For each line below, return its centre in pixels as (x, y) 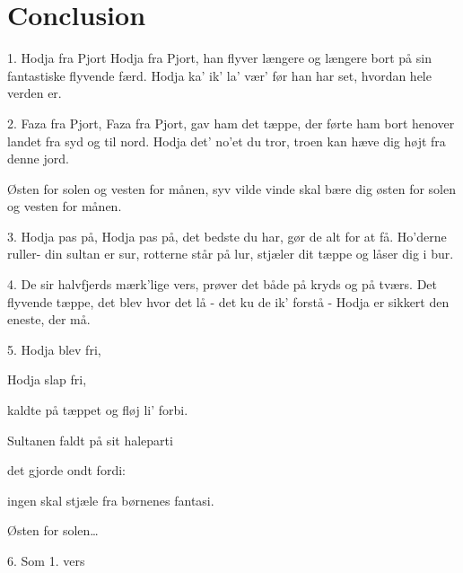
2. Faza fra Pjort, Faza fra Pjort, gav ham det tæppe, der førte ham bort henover (231, 123)
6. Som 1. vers (46, 560)
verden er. (35, 93)
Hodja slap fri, (47, 379)
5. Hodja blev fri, (54, 349)
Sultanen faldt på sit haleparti (90, 440)
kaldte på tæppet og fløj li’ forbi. (98, 410)
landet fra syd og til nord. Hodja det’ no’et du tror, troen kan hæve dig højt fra (227, 141)
